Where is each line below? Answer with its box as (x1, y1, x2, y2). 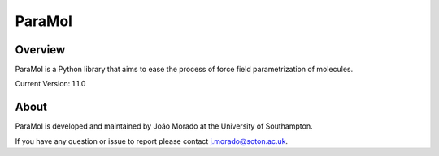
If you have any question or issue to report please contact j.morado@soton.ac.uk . (15, 136, 289, 145)
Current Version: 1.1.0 (15, 79, 86, 89)
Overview (15, 43, 66, 57)
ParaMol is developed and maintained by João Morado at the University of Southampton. (15, 121, 313, 131)
